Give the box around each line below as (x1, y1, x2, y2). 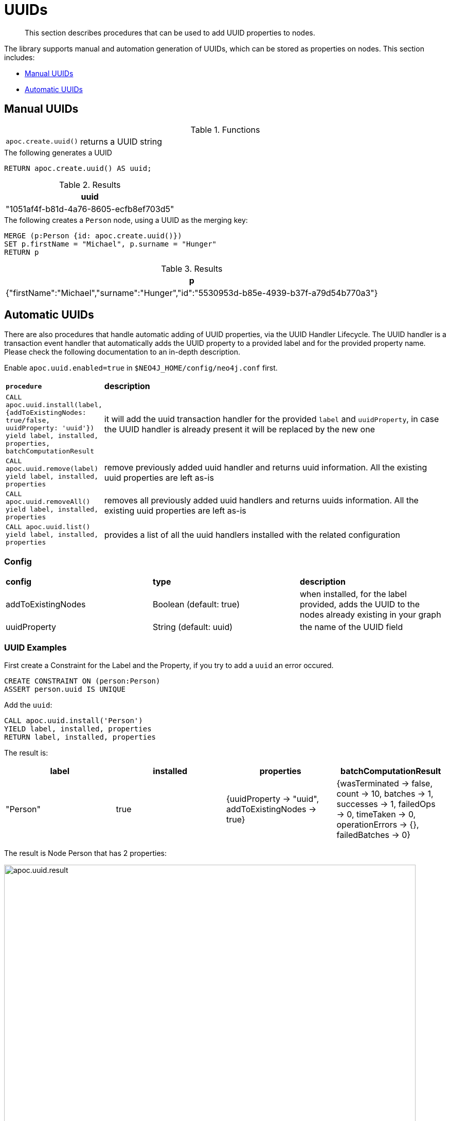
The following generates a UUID (4, 148, 112, 157)
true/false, (6, 416, 50, 425)
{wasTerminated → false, (336, 778, 433, 789)
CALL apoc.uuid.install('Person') (4, 716, 143, 725)
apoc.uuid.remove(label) (6, 465, 99, 473)
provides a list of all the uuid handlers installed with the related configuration (104, 529, 400, 540)
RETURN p (4, 248, 39, 256)
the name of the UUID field (299, 622, 403, 633)
